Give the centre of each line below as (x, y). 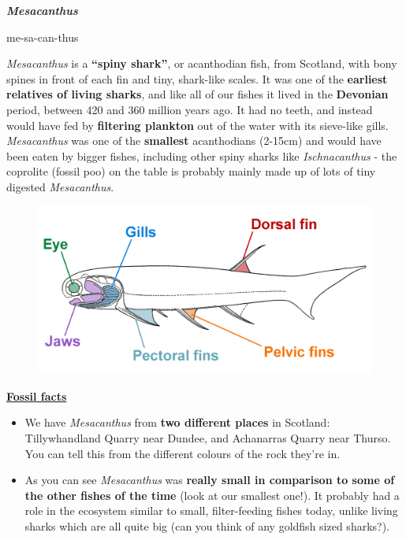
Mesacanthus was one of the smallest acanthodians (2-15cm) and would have (194, 141)
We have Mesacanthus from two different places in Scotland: (177, 422)
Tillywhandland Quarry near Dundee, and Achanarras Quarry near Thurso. (208, 437)
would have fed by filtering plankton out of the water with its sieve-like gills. (197, 125)
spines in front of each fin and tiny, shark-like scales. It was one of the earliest (197, 78)
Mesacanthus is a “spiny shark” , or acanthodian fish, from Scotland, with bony (202, 63)
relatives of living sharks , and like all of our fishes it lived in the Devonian (197, 94)
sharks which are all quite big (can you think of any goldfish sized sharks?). (207, 525)
